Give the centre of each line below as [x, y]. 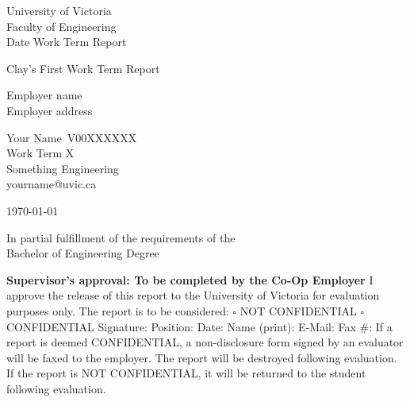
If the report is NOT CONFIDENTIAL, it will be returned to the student [186, 373]
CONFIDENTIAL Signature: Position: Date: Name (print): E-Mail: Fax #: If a [199, 326]
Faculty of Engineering [61, 26]
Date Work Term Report [67, 42]
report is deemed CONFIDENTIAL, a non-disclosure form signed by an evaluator [205, 342]
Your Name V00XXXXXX [72, 137]
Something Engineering [63, 168]
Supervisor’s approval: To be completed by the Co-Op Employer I [190, 279]
